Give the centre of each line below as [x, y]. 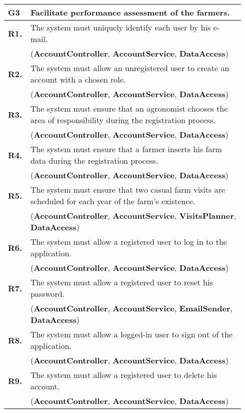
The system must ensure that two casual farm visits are [128, 189]
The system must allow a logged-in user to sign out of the [131, 334]
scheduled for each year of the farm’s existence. [113, 201]
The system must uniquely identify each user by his [120, 27]
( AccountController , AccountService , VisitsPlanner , [133, 216]
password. [47, 294]
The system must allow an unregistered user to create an [130, 68]
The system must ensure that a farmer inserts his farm [126, 149]
